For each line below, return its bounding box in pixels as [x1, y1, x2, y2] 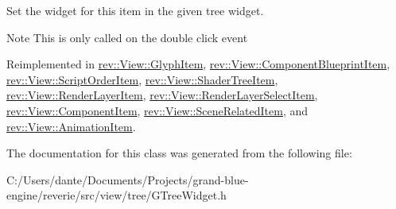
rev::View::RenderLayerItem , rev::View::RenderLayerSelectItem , [6, 87, 318, 103]
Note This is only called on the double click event [6, 29, 248, 45]
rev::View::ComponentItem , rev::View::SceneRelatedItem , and [6, 102, 309, 118]
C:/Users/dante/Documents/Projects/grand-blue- [6, 171, 249, 188]
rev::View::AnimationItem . [6, 118, 136, 134]
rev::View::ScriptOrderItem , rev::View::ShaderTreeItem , [6, 71, 278, 87]
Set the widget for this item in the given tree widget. [6, 2, 264, 18]
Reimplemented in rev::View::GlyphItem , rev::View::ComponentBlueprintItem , [6, 56, 390, 72]
